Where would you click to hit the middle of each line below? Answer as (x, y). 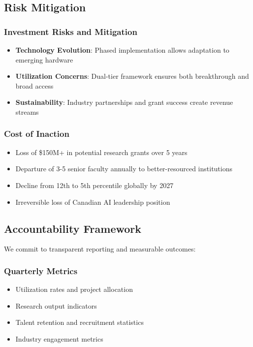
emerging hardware (44, 59)
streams (27, 111)
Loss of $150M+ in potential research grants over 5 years (101, 152)
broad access (34, 85)
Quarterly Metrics (41, 270)
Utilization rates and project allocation (74, 289)
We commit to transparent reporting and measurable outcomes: (100, 249)
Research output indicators (56, 305)
